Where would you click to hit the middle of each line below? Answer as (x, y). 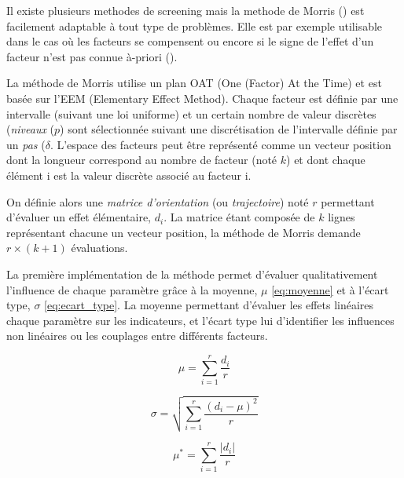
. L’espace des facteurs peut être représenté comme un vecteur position (220, 144)
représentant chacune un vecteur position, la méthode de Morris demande (184, 232)
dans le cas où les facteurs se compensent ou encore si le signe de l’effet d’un (190, 41)
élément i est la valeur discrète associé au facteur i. (129, 175)
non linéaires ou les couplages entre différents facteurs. (137, 336)
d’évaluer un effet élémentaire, (79, 217)
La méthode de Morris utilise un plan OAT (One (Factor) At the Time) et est (194, 83)
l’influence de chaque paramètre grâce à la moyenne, (132, 289)
